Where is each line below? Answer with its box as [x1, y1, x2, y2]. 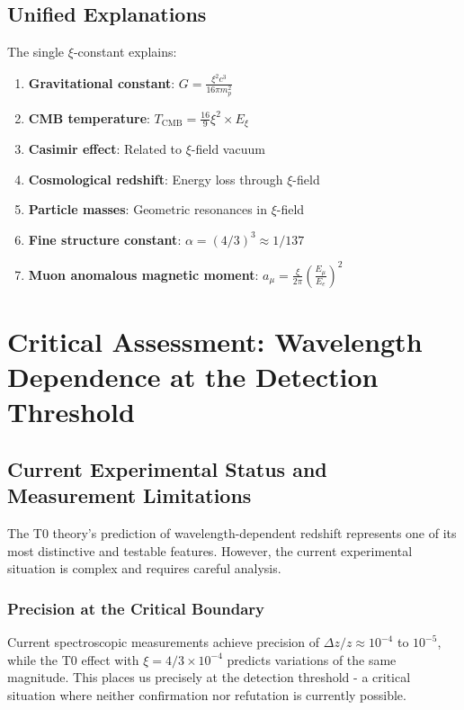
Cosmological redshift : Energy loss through [28, 169, 283, 188]
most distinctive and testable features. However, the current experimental [7, 541, 413, 560]
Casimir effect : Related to [28, 139, 183, 157]
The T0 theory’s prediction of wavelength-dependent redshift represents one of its [7, 524, 457, 543]
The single [7, 42, 65, 61]
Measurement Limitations [7, 481, 252, 509]
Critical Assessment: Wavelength [7, 323, 423, 360]
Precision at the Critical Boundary [7, 597, 265, 619]
